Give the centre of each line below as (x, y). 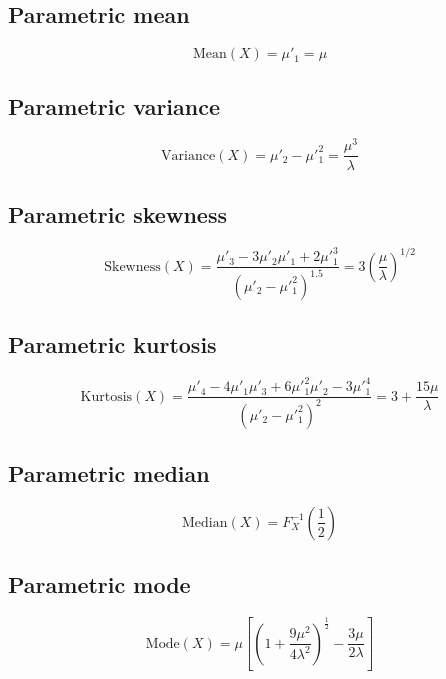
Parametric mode (99, 584)
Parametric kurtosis (112, 344)
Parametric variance (114, 105)
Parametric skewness (117, 213)
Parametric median (109, 473)
